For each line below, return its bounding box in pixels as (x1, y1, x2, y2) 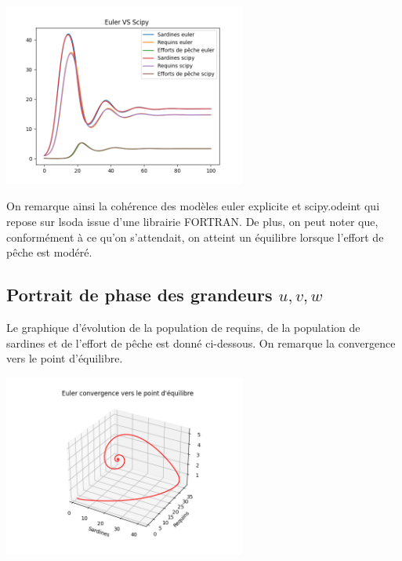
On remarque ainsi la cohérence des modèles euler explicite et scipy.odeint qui (6, 198, 380, 214)
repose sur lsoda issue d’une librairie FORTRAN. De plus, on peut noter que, (6, 213, 378, 229)
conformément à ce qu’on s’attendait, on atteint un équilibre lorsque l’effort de (6, 228, 384, 245)
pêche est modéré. (6, 244, 92, 260)
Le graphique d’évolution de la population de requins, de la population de (6, 319, 360, 335)
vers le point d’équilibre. (6, 350, 123, 366)
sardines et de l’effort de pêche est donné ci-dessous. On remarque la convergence (6, 334, 396, 351)
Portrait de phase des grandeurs (6, 282, 273, 307)
